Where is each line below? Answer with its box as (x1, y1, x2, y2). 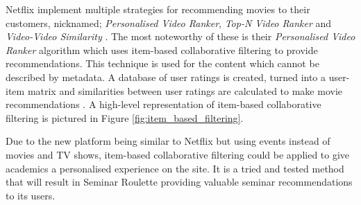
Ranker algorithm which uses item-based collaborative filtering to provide (6, 42, 318, 57)
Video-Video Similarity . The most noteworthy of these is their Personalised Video (6, 29, 355, 44)
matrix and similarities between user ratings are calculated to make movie (27, 83, 343, 98)
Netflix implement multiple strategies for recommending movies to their (6, 2, 310, 16)
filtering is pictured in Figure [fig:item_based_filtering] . (6, 110, 244, 125)
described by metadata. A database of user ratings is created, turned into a (6, 69, 326, 84)
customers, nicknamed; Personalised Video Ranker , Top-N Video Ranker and (6, 15, 332, 30)
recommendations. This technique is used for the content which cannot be (6, 56, 319, 71)
